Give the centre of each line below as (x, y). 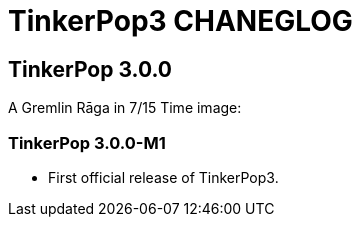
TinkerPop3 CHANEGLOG (180, 21)
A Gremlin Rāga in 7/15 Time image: (125, 108)
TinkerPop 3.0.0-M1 (87, 142)
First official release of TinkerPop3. (163, 177)
